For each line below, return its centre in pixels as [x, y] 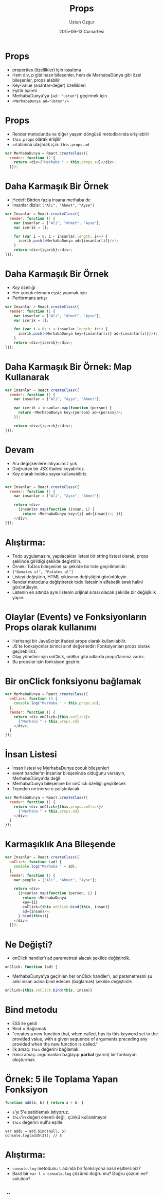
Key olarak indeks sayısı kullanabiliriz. [50, 474]
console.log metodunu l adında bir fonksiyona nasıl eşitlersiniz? [76, 1168]
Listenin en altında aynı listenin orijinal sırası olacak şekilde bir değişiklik [84, 592]
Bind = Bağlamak [29, 1028]
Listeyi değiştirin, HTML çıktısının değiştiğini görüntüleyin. [70, 577]
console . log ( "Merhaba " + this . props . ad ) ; [57, 703]
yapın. [18, 597]
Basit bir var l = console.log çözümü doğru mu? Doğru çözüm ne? [80, 1173]
